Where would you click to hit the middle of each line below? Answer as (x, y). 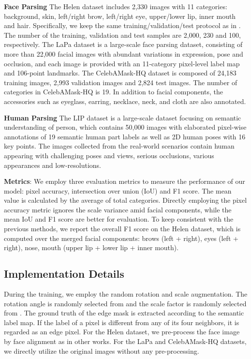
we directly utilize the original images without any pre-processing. (102, 351)
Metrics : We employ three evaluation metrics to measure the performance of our (125, 181)
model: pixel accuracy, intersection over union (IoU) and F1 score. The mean (118, 190)
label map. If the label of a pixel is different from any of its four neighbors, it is (122, 322)
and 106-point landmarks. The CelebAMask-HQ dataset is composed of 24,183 (120, 73)
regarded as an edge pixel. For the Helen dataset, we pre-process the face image (122, 332)
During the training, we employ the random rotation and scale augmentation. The (126, 294)
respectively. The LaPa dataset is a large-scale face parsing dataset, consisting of (123, 44)
